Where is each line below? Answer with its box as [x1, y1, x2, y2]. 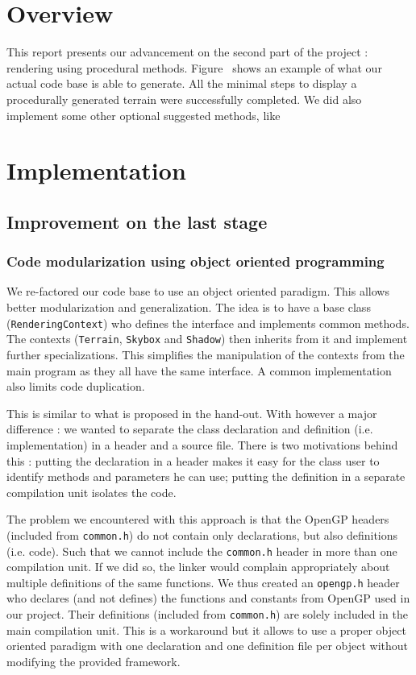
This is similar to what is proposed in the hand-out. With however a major [6, 404, 377, 421]
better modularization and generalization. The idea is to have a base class [6, 299, 371, 316]
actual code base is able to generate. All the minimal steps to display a [6, 75, 357, 92]
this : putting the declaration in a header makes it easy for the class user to [6, 452, 380, 469]
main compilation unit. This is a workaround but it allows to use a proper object [6, 621, 406, 638]
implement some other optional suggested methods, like [6, 106, 281, 123]
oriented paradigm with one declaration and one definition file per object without [6, 637, 408, 654]
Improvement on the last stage [6, 209, 268, 234]
